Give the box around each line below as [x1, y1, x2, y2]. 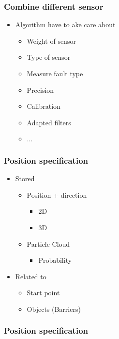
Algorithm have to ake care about [15, 19, 116, 30]
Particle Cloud [27, 238, 70, 249]
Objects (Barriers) [27, 304, 81, 314]
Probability [38, 255, 72, 265]
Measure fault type [27, 68, 83, 78]
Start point [27, 288, 60, 298]
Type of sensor [27, 52, 71, 62]
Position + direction [27, 189, 87, 200]
